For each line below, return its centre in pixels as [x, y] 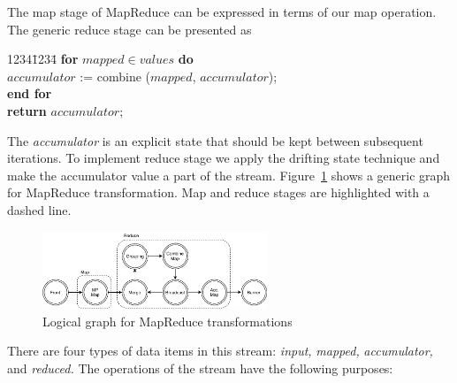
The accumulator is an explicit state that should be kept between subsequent [215, 140]
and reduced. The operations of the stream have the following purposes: [200, 368]
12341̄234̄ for [43, 59]
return [27, 110]
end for [30, 93]
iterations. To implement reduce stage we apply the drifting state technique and [224, 158]
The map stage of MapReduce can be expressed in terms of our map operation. [222, 11]
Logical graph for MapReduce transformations [168, 321]
